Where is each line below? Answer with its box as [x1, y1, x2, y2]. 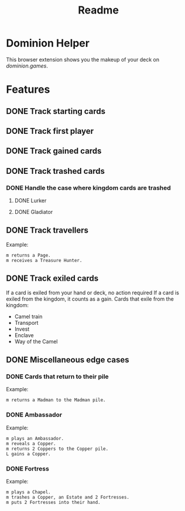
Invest [14, 325, 30, 332]
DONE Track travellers [6, 226, 89, 236]
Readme [78, 4, 119, 17]
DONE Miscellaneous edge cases [6, 355, 130, 365]
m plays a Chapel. [6, 489, 51, 495]
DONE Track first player [6, 126, 94, 136]
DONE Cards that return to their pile [6, 372, 109, 381]
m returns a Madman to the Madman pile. [6, 397, 107, 403]
